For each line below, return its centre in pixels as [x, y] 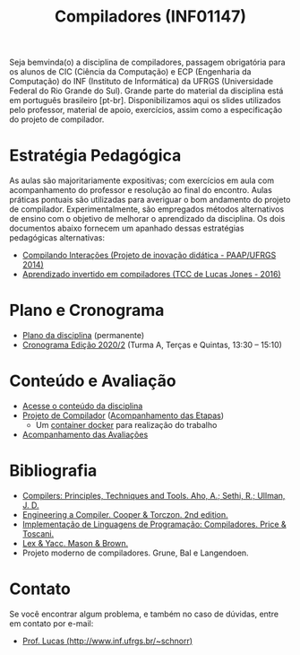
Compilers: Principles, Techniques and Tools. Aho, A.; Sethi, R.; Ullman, [154, 495]
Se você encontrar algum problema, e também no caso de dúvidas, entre [144, 614]
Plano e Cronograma [87, 310]
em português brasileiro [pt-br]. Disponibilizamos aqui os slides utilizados [145, 100]
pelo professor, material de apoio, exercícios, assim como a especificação [146, 110]
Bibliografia [53, 471]
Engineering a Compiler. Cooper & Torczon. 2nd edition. [125, 514]
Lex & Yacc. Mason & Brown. [75, 543]
